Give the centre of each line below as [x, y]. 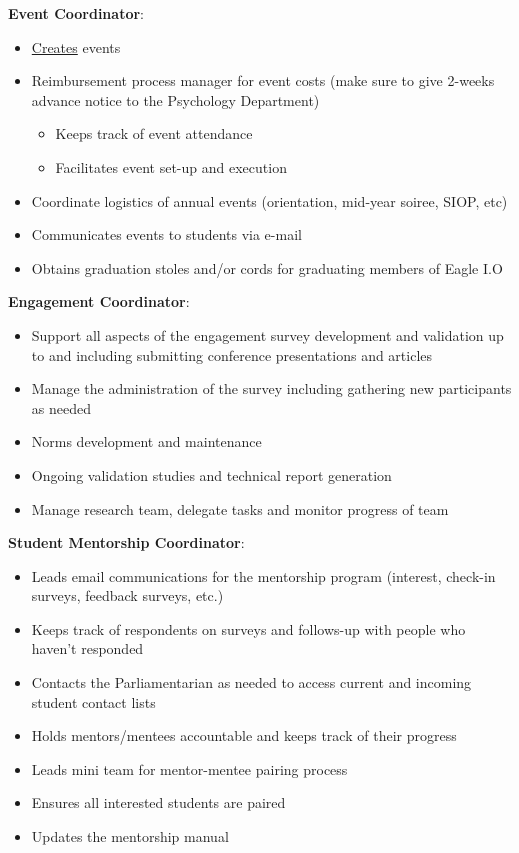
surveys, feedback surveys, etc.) [127, 595]
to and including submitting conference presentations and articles [232, 354]
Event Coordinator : [76, 13]
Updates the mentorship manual [130, 836]
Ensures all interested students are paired [158, 802]
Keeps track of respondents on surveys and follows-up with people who [248, 628]
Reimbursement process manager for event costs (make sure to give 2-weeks [263, 80]
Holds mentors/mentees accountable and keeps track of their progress [244, 735]
